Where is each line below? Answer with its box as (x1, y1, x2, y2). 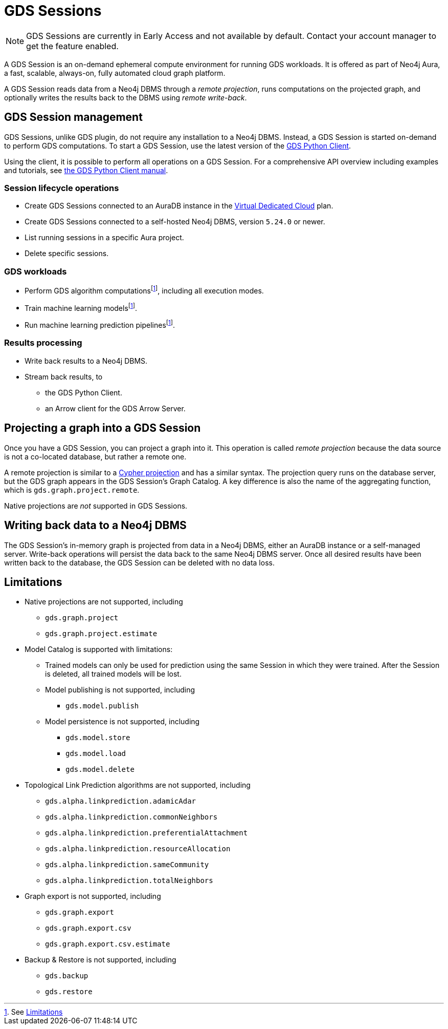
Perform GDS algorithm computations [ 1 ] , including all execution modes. (25, 285, 264, 295)
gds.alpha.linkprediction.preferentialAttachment (45, 829, 248, 837)
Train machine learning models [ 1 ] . (25, 302, 138, 312)
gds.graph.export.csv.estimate (45, 940, 170, 949)
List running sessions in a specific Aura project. (25, 233, 184, 242)
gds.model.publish (65, 702, 139, 710)
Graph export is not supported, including (25, 892, 161, 901)
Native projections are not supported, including (25, 597, 183, 606)
